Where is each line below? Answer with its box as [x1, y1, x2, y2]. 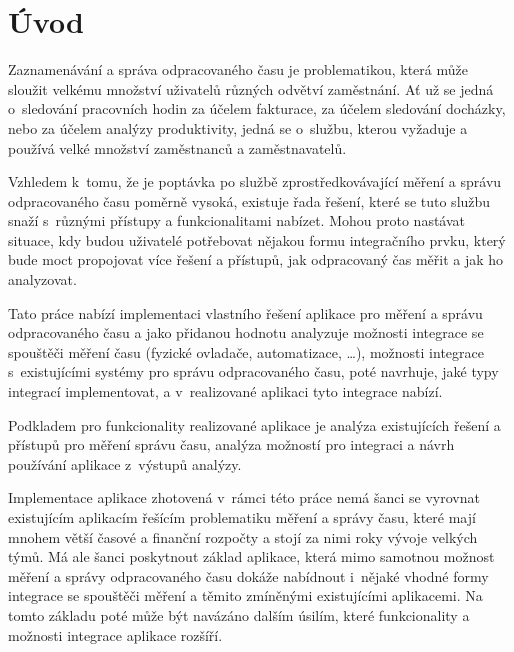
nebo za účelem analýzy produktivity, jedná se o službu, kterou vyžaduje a [8, 117, 468, 138]
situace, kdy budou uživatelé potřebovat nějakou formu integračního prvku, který [8, 229, 506, 250]
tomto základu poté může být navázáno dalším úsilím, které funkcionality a [8, 604, 470, 625]
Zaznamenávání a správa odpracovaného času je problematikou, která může [8, 59, 468, 80]
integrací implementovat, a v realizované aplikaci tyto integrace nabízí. [8, 381, 443, 402]
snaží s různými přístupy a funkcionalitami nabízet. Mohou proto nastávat [8, 210, 466, 231]
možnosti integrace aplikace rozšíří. [8, 624, 223, 645]
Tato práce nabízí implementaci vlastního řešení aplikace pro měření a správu [8, 302, 483, 323]
